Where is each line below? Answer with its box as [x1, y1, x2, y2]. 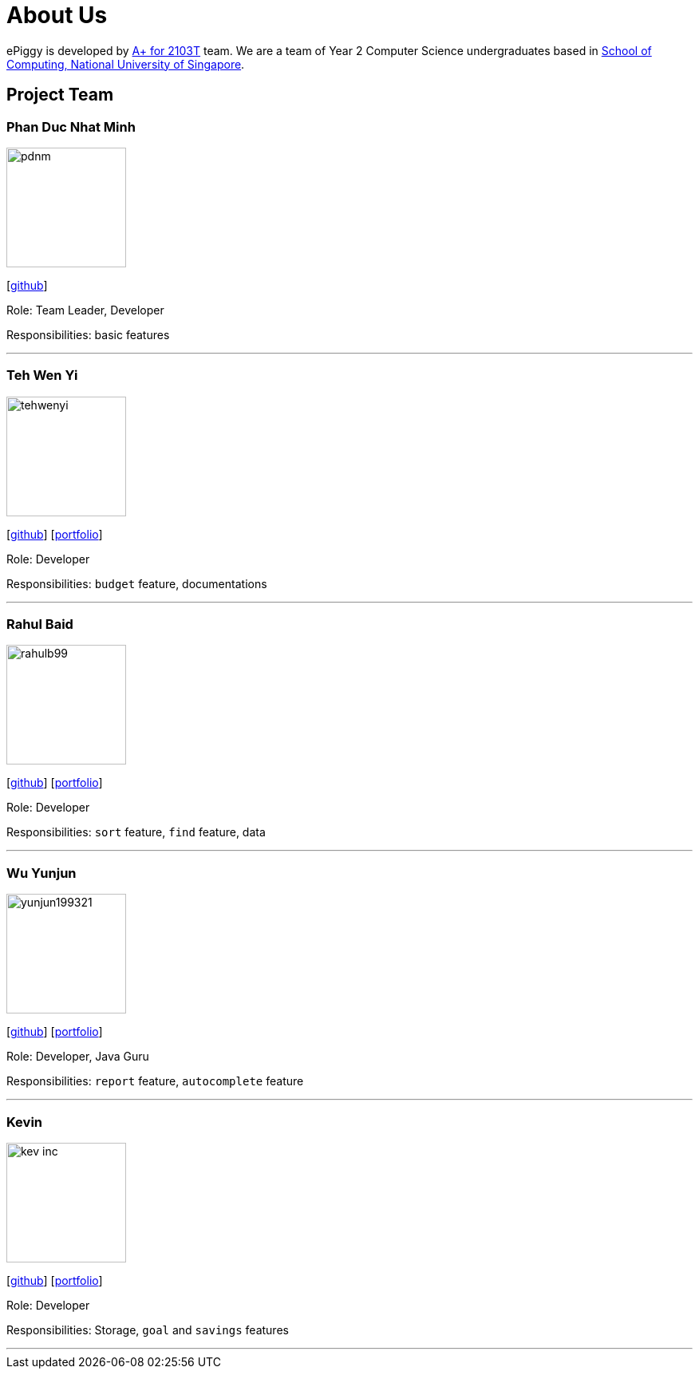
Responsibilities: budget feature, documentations [6, 576, 267, 591]
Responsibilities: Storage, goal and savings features [6, 1322, 289, 1337]
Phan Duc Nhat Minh [6, 118, 136, 135]
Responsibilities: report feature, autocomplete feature [6, 1074, 304, 1089]
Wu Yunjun [6, 864, 77, 881]
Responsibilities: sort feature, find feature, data [6, 825, 266, 840]
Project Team [6, 85, 114, 105]
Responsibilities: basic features [6, 327, 170, 342]
